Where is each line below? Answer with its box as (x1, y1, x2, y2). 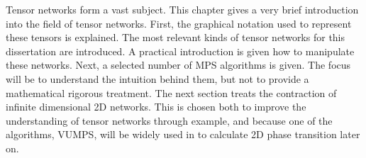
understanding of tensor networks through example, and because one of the (6, 113, 333, 128)
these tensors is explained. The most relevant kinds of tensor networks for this (6, 30, 345, 45)
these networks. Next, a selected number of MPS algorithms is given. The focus (6, 57, 351, 72)
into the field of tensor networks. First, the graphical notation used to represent (6, 16, 352, 30)
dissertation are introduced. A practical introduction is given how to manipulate (6, 43, 355, 58)
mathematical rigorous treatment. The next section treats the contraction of (6, 85, 337, 100)
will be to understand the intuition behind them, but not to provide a (6, 71, 309, 86)
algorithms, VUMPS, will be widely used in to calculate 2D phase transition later (6, 127, 360, 142)
